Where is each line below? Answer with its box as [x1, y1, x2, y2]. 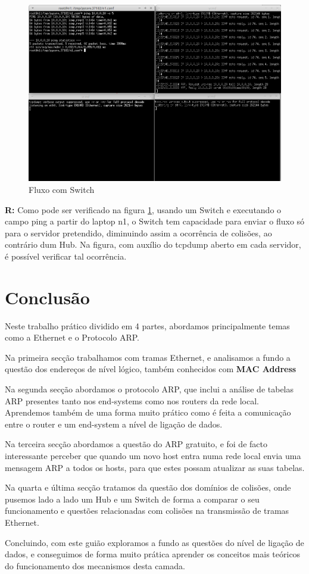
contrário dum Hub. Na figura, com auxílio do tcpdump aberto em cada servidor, [5, 238, 301, 251]
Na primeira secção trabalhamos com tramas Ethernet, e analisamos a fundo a [5, 351, 291, 363]
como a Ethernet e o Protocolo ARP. [5, 331, 140, 344]
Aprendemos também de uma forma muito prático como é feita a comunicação [5, 406, 291, 419]
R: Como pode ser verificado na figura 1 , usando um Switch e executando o [5, 203, 282, 216]
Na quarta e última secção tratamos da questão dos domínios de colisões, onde [5, 481, 291, 494]
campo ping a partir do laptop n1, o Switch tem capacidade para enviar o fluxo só [5, 215, 305, 227]
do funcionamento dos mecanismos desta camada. [5, 559, 185, 572]
